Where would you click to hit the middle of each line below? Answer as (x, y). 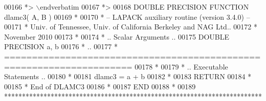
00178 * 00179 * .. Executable (181, 66)
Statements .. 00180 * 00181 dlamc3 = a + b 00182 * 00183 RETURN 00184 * (128, 76)
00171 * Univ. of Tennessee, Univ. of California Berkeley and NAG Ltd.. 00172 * (131, 27)
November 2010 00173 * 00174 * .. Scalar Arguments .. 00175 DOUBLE (117, 36)
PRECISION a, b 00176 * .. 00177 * (61, 46)
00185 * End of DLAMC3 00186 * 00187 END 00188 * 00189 (100, 86)
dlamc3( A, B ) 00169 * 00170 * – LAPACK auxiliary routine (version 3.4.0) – (127, 16)
